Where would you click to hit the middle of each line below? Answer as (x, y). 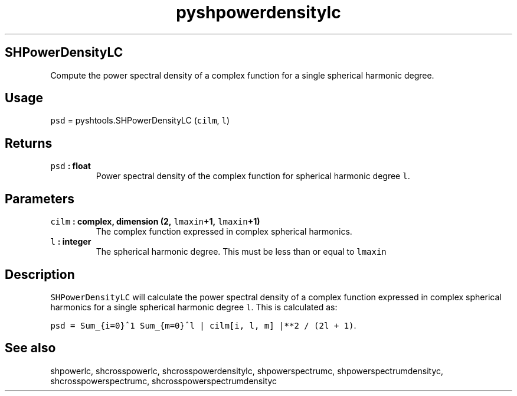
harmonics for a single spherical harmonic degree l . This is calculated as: (194, 307)
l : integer (71, 242)
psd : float (71, 166)
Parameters (40, 199)
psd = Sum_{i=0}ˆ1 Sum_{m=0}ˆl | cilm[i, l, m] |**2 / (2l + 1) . (203, 325)
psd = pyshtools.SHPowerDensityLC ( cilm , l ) (140, 121)
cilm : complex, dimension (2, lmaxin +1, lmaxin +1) (155, 222)
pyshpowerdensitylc (258, 12)
